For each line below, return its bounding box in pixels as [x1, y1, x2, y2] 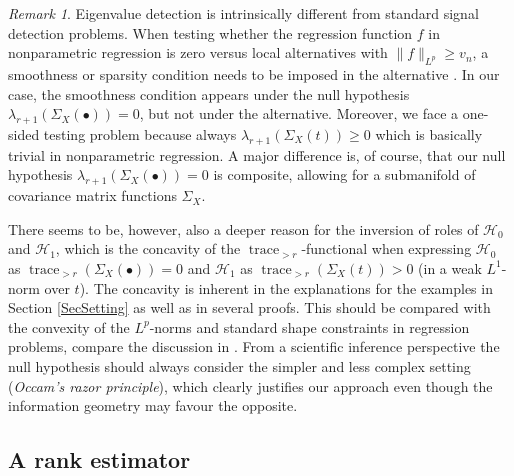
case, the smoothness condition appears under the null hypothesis [8, 83, 410, 104]
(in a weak [418, 257, 482, 278]
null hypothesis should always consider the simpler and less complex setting [8, 355, 471, 376]
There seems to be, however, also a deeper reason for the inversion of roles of [8, 218, 479, 239]
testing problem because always [43, 123, 237, 144]
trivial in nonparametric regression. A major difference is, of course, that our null [8, 144, 506, 165]
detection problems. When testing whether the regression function [8, 22, 413, 43]
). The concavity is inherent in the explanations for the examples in [79, 277, 493, 298]
